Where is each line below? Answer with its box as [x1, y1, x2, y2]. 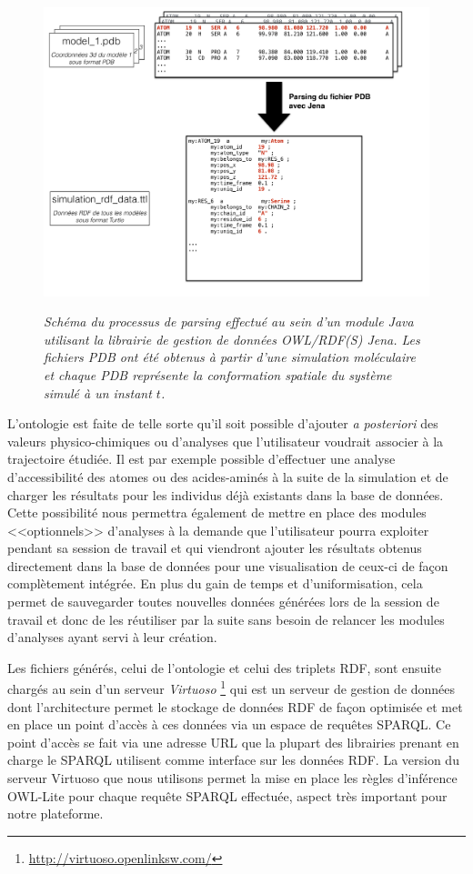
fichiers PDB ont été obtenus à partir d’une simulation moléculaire [44, 347, 416, 367]
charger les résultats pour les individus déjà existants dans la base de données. [7, 485, 444, 504]
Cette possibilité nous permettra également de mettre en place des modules [7, 503, 427, 522]
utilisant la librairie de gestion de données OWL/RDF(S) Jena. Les [44, 329, 420, 348]
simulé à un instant [44, 383, 152, 402]
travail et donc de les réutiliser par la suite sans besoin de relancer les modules [7, 609, 445, 628]
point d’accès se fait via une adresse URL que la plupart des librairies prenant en [7, 732, 459, 751]
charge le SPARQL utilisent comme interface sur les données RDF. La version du [7, 750, 459, 769]
